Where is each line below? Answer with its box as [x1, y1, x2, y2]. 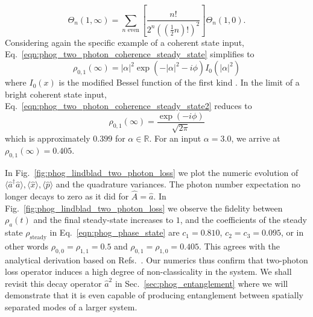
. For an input [149, 132, 201, 145]
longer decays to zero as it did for [5, 190, 129, 202]
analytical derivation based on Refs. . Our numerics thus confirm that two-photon [5, 253, 308, 266]
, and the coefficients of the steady [180, 213, 307, 226]
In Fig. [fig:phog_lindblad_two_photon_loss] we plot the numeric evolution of [5, 166, 299, 178]
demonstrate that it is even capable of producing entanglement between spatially [5, 289, 303, 301]
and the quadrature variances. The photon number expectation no [55, 178, 300, 190]
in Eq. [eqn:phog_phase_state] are [49, 226, 180, 239]
